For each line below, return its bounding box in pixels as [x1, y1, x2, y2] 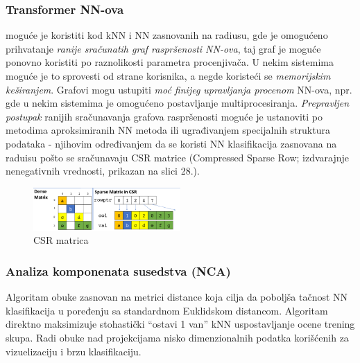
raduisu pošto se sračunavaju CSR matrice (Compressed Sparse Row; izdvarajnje [6, 150, 350, 164]
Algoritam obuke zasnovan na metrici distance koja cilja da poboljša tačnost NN [6, 290, 348, 304]
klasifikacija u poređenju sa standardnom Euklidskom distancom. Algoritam [6, 303, 328, 317]
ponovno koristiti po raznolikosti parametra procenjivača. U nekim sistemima [6, 55, 334, 69]
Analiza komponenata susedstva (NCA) [6, 262, 231, 279]
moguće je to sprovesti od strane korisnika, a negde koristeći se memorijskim [6, 69, 331, 82]
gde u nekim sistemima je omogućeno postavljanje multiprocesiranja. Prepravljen [6, 96, 350, 110]
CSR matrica [33, 233, 89, 247]
